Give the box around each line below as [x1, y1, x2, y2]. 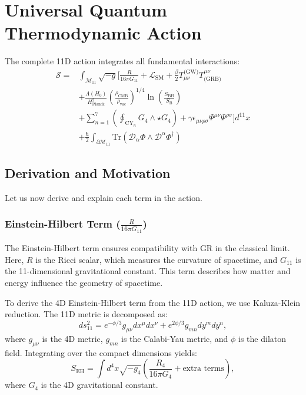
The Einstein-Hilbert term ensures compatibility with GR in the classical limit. [5, 242, 290, 254]
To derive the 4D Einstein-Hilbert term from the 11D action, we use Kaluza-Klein [5, 296, 301, 308]
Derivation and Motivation [5, 164, 171, 182]
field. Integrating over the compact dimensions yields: [5, 346, 197, 358]
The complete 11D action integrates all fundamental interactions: [5, 55, 240, 67]
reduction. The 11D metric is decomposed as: [5, 308, 168, 320]
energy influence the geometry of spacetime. [5, 276, 163, 289]
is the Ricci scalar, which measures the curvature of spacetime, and [35, 253, 278, 265]
